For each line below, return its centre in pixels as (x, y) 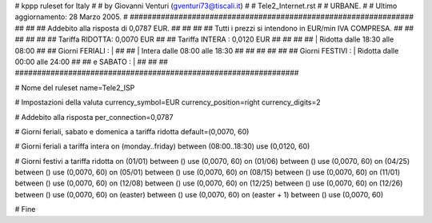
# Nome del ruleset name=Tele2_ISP (75, 87)
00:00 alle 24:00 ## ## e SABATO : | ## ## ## (91, 62)
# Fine (25, 209)
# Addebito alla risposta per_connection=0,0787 (94, 117)
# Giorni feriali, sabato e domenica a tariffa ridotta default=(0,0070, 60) (132, 131)
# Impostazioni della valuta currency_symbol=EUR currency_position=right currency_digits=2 (168, 102)
